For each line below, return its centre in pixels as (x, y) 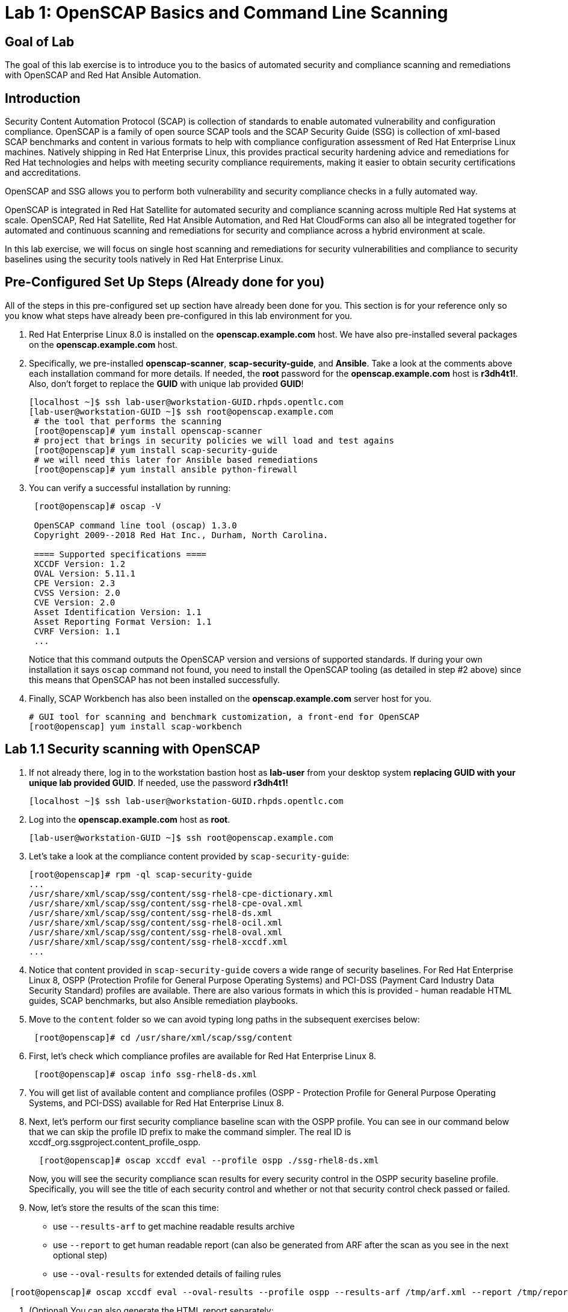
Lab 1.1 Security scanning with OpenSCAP (133, 749)
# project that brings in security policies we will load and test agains (214, 440)
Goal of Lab (40, 42)
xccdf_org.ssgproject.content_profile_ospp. (115, 1142)
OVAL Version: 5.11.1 (85, 573)
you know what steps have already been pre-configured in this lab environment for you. (179, 315)
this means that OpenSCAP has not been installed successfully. (154, 679)
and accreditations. (43, 173)
